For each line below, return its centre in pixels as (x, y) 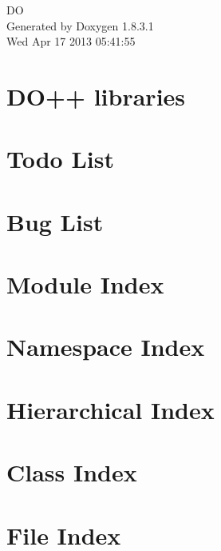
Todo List (60, 159)
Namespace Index (106, 347)
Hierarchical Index (110, 409)
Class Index (72, 472)
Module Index (85, 284)
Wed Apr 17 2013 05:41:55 (71, 41)
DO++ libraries (96, 96)
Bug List (55, 221)
